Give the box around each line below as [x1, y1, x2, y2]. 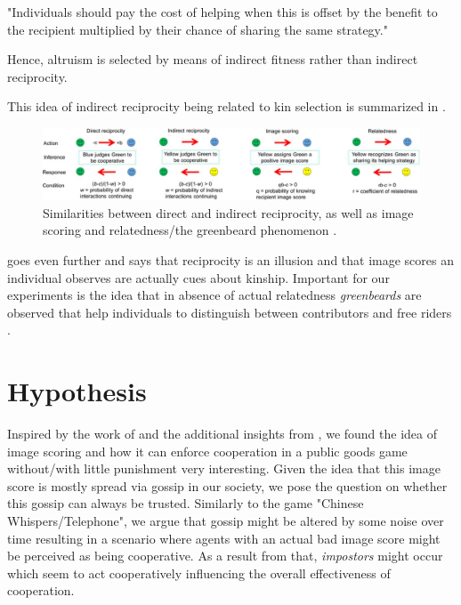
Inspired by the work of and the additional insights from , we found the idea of [7, 424, 438, 442]
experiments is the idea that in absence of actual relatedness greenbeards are [7, 286, 422, 304]
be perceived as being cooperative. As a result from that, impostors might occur [7, 546, 443, 565]
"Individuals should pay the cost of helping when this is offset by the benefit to [7, 3, 438, 20]
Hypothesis [7, 373, 147, 409]
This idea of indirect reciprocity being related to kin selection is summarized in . [7, 97, 446, 116]
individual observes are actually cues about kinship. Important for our [7, 268, 390, 286]
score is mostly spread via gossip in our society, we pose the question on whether [7, 476, 448, 495]
